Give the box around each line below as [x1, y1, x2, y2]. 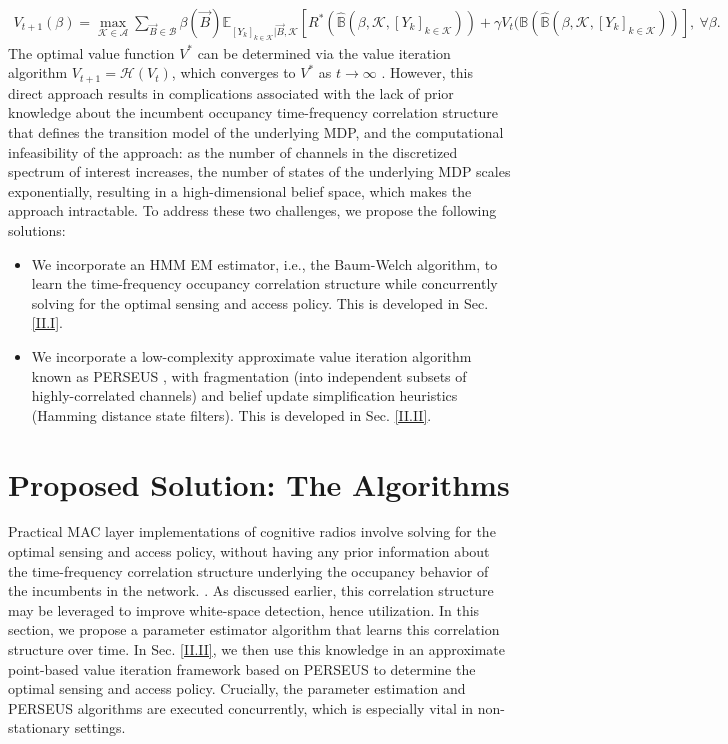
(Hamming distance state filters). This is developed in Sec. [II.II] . [31, 404, 432, 425]
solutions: [8, 220, 66, 240]
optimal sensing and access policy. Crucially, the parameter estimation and [8, 678, 466, 699]
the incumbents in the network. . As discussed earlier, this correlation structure [8, 580, 494, 601]
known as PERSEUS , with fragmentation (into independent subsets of [31, 365, 467, 386]
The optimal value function [8, 42, 175, 63]
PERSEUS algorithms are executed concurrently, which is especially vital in [8, 697, 474, 718]
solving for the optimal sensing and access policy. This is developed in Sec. [31, 292, 489, 313]
